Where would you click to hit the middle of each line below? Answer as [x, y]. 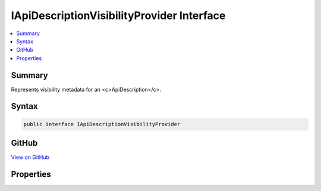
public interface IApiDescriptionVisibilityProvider [102, 124]
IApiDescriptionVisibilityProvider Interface [118, 15]
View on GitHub [30, 157]
